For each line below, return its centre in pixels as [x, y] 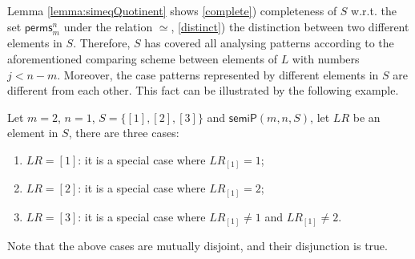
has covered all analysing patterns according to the [269, 43]
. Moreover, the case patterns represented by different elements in [218, 74]
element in [33, 133]
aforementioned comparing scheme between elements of [142, 58]
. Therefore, [102, 43]
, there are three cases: [124, 133]
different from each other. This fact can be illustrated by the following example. [203, 90]
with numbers [326, 58]
